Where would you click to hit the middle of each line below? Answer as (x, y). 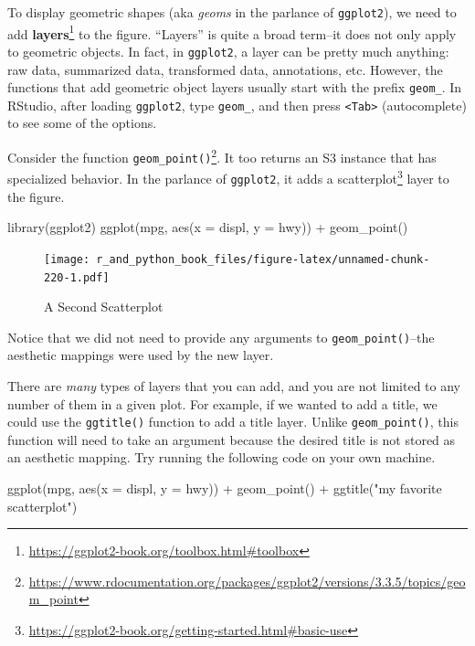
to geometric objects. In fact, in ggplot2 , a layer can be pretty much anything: (228, 51)
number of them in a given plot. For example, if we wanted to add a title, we (222, 403)
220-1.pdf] (77, 277)
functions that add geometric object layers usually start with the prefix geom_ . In (235, 87)
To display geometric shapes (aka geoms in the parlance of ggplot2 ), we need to (232, 12)
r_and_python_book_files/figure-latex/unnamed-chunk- (263, 259)
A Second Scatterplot (104, 307)
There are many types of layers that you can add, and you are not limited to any (234, 386)
